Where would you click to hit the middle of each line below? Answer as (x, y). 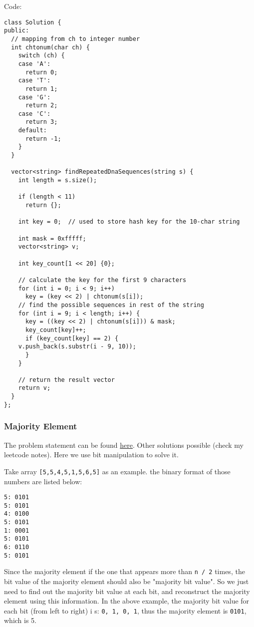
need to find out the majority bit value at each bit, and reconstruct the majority (127, 591)
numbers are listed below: (43, 481)
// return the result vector (66, 380)
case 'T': (34, 81)
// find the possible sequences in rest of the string (111, 305)
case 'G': (34, 97)
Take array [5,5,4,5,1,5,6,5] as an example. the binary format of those (117, 471)
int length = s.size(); (58, 180)
